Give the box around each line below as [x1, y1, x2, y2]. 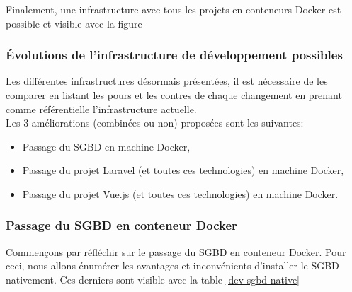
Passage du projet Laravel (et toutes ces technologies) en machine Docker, [22, 163, 344, 177]
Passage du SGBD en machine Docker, [22, 139, 191, 153]
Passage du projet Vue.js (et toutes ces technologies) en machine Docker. [22, 186, 339, 201]
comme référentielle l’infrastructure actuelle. [6, 101, 197, 116]
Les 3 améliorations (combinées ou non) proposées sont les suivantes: [6, 115, 304, 130]
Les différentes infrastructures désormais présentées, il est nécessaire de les [6, 74, 328, 88]
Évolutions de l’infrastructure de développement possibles [6, 46, 343, 64]
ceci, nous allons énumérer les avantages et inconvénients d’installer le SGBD [6, 258, 339, 273]
